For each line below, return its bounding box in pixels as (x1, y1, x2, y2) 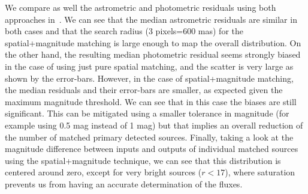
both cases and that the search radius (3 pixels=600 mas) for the (5, 25, 244, 37)
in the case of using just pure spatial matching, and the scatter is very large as (5, 59, 294, 72)
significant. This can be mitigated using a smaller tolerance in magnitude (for (5, 107, 289, 120)
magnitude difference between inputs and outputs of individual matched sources (5, 142, 298, 155)
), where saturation (225, 166, 295, 178)
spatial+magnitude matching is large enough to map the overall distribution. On (5, 36, 301, 49)
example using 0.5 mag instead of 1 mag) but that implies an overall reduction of (5, 118, 303, 131)
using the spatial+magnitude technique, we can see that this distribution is (5, 154, 281, 166)
